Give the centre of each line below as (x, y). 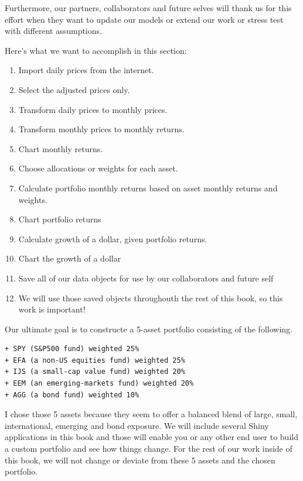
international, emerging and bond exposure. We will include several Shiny (137, 425)
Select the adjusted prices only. (74, 89)
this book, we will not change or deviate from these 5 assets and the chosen (140, 460)
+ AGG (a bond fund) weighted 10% (72, 395)
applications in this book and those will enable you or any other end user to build (151, 437)
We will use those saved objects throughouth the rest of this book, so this (151, 298)
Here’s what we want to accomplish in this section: (96, 50)
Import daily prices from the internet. (86, 70)
